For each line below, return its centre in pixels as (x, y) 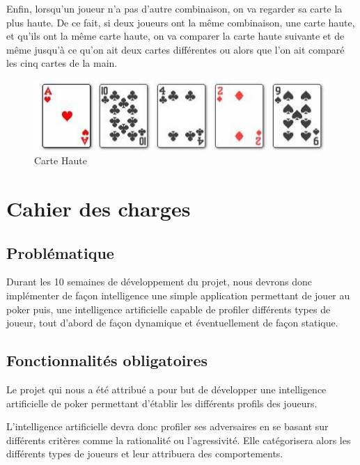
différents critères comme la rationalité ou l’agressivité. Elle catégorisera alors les (179, 440)
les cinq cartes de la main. (62, 63)
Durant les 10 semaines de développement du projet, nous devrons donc (159, 282)
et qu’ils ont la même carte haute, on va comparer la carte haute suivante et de (175, 36)
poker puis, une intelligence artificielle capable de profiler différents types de (169, 309)
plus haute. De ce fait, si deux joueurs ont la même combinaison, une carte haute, (181, 22)
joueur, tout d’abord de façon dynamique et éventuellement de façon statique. (172, 323)
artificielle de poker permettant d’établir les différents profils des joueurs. (162, 403)
